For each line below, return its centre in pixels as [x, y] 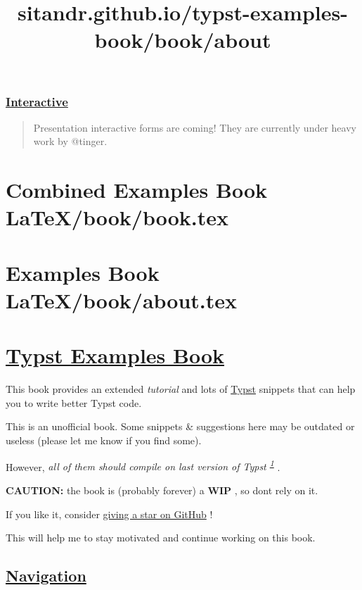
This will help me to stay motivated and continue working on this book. [161, 538]
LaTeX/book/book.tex [117, 217]
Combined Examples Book [137, 190]
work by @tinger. [70, 141]
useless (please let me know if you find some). [104, 440]
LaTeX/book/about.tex [122, 300]
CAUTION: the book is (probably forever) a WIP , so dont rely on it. [162, 490]
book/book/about [183, 40]
